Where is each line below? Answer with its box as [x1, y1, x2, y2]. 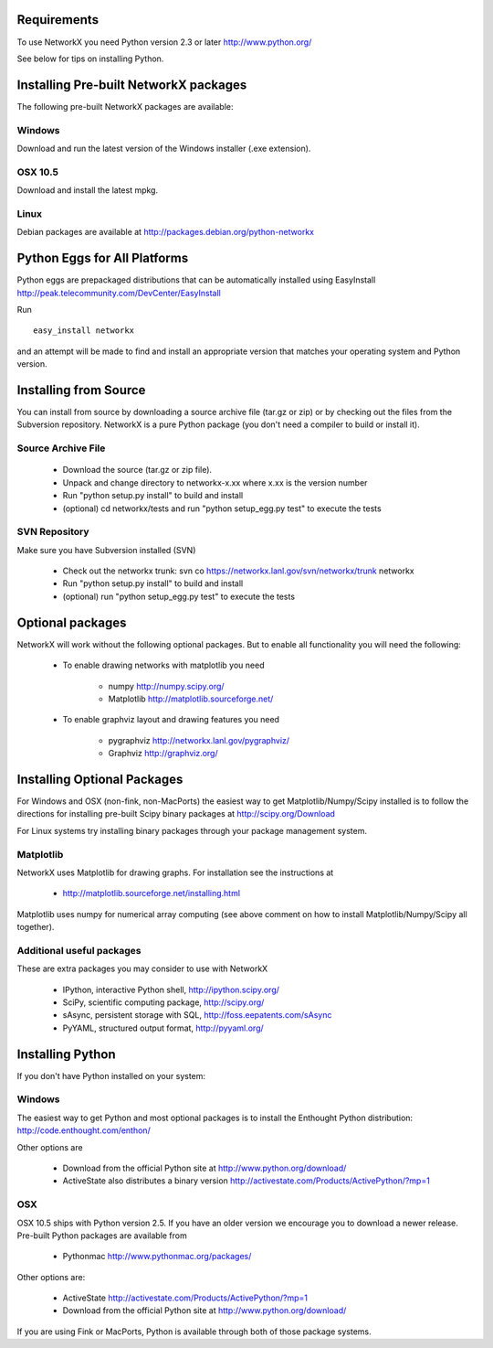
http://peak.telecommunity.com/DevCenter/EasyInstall [16, 287, 221, 298]
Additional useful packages [16, 944, 142, 957]
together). [16, 922, 55, 933]
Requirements [16, 12, 100, 27]
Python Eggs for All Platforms [16, 251, 189, 266]
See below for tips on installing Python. [16, 53, 164, 64]
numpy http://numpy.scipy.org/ [108, 680, 225, 691]
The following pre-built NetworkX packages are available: [16, 101, 234, 112]
